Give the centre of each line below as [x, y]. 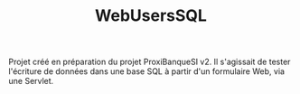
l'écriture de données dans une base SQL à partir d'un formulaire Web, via [147, 71]
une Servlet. [31, 81]
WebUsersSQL [151, 16]
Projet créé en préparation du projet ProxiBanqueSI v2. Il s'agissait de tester [150, 62]
